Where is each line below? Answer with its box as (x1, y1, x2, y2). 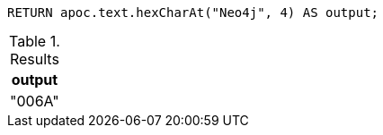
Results (9, 50, 59, 68)
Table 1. (9, 32, 60, 50)
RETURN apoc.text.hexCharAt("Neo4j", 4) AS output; (7, 5, 379, 20)
